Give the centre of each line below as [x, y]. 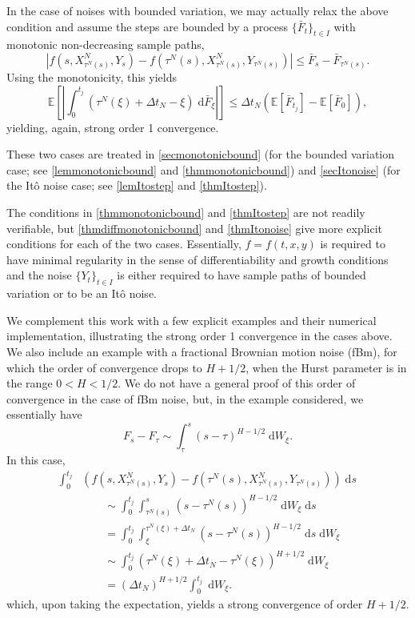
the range [30, 383]
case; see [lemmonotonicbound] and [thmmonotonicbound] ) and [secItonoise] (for [204, 169]
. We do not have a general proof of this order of [237, 383]
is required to [353, 244]
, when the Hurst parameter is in [326, 367]
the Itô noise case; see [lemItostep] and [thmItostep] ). [137, 185]
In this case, [36, 460]
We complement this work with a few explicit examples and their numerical [192, 320]
